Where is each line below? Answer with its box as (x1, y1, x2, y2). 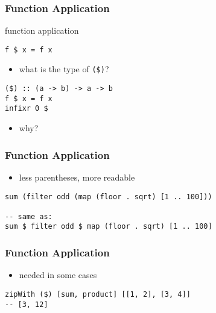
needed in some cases (19, 268, 97, 281)
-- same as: (5, 212, 52, 221)
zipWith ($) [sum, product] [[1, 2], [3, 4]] (5, 290, 191, 299)
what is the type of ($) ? (19, 63, 109, 75)
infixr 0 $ (5, 104, 48, 113)
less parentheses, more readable (19, 170, 135, 183)
